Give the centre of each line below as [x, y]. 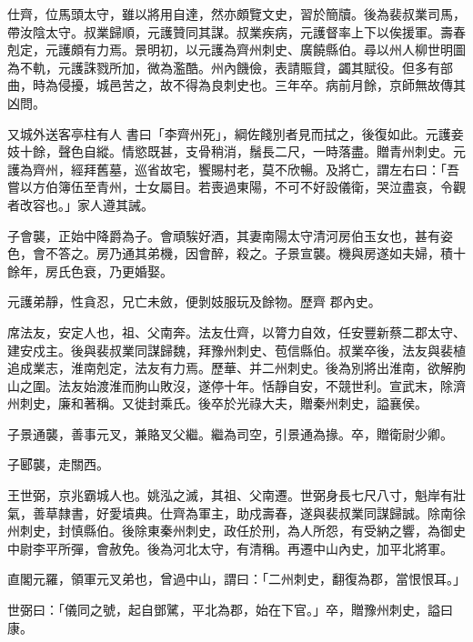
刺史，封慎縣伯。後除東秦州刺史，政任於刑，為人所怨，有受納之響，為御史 [242, 531]
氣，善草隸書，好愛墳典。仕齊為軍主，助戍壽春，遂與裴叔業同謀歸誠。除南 [230, 512]
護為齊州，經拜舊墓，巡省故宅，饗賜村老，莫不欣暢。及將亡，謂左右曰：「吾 [233, 169]
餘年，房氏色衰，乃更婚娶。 [90, 271]
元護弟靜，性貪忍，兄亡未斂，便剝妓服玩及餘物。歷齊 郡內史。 [194, 301]
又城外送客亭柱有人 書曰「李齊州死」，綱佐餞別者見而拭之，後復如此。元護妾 [236, 133]
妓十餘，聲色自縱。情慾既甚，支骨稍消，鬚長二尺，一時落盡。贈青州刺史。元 [236, 151]
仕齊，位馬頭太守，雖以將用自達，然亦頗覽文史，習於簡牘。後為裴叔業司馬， [236, 14]
